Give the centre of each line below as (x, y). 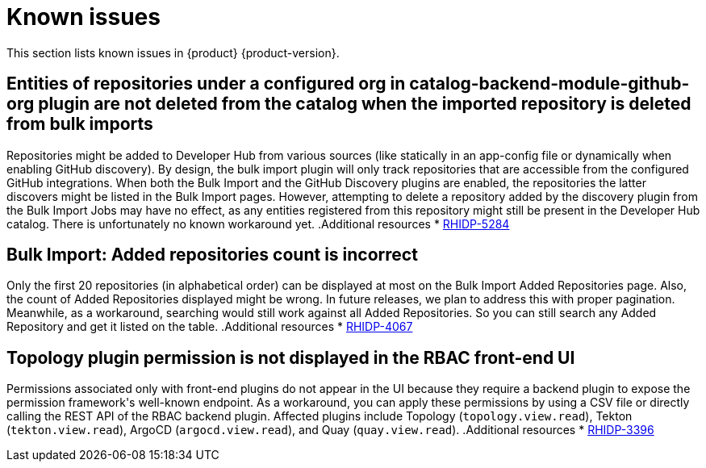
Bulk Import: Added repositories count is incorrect (212, 255)
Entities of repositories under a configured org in (206, 84)
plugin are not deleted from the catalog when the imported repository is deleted (365, 104)
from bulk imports (80, 124)
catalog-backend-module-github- (549, 84)
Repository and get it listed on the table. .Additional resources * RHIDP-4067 (210, 327)
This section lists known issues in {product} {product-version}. (173, 52)
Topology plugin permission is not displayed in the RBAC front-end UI (291, 357)
